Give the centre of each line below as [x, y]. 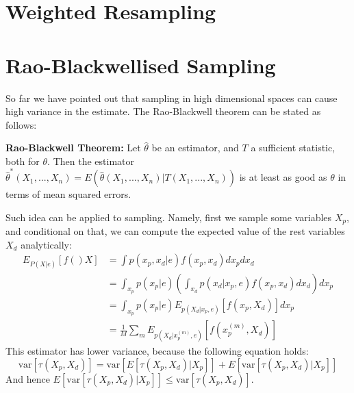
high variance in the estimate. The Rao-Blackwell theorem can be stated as [163, 111]
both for [23, 161]
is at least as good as [283, 177]
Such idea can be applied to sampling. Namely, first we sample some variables [169, 217]
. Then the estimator [91, 161]
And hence [28, 378]
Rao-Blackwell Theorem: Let [73, 148]
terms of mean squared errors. [68, 194]
